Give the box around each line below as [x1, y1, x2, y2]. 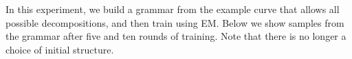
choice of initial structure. [5, 42, 114, 56]
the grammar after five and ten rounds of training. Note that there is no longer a [5, 29, 346, 43]
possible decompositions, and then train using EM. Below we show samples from [5, 15, 344, 29]
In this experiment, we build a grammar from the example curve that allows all [5, 2, 340, 16]
